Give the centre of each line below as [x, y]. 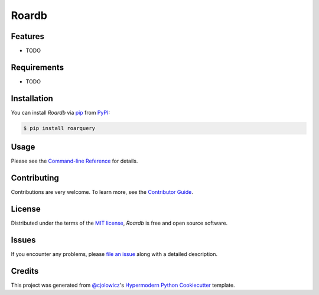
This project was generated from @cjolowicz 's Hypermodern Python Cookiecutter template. [123, 285]
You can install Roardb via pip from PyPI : [61, 112]
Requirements [38, 67]
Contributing [35, 178]
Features [27, 36]
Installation [32, 98]
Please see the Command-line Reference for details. [74, 161]
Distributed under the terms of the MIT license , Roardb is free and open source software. [119, 223]
